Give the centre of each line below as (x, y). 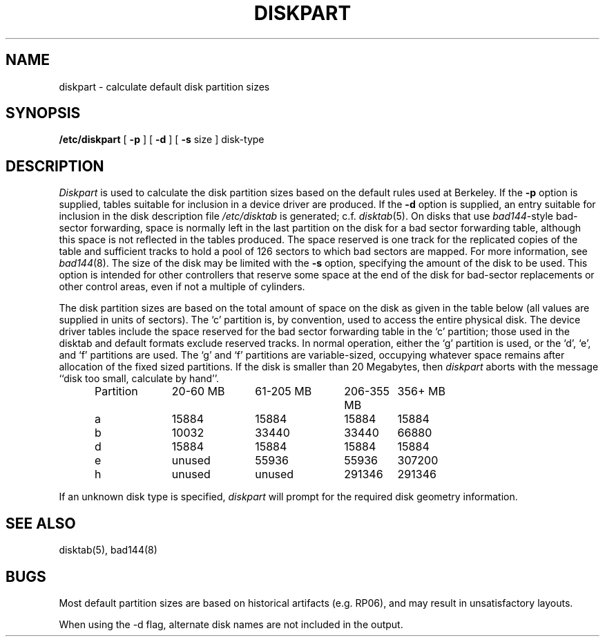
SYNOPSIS (43, 113)
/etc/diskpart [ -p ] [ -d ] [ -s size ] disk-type (162, 140)
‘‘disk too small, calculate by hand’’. (139, 379)
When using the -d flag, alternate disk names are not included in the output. (231, 624)
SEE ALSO (41, 523)
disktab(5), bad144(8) (108, 550)
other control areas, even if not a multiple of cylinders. (182, 287)
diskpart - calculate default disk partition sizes (164, 86)
